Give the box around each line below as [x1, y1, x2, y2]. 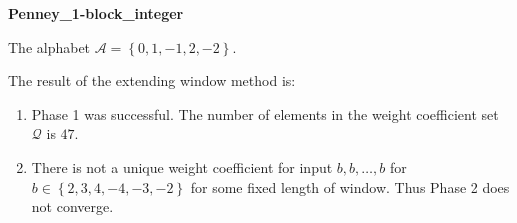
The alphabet [8, 36, 91, 57]
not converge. [31, 196, 114, 217]
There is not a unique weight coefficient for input [31, 156, 333, 177]
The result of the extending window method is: [8, 70, 296, 91]
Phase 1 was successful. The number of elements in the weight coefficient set [31, 103, 499, 124]
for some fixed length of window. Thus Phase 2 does [190, 176, 510, 197]
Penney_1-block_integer [8, 3, 184, 23]
